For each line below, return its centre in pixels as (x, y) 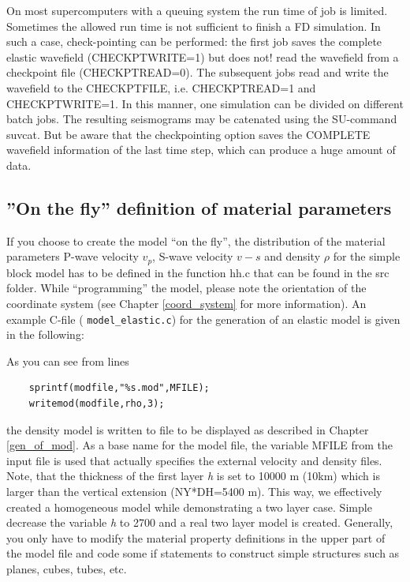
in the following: (45, 334)
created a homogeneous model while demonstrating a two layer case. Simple (189, 507)
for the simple (367, 256)
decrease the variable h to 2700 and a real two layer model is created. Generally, (200, 522)
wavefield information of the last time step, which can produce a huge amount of (201, 150)
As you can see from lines (68, 360)
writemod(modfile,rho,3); (97, 404)
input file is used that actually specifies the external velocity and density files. (194, 460)
